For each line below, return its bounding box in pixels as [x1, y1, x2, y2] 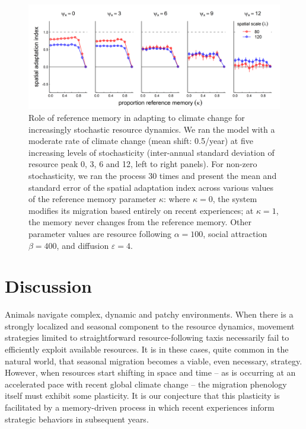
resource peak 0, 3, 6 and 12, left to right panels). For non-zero [28, 158, 257, 170]
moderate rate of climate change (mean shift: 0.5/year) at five [28, 135, 253, 147]
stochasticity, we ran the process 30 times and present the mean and [28, 169, 277, 181]
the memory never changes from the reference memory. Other [28, 216, 251, 228]
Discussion [5, 274, 92, 298]
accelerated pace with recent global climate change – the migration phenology [5, 377, 287, 390]
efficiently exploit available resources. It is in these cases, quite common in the [5, 343, 289, 356]
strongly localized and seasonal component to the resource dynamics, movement [5, 319, 295, 332]
